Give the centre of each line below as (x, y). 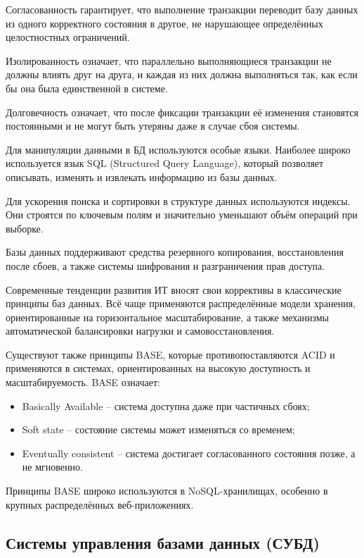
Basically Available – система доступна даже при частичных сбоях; (166, 405)
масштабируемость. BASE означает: (83, 382)
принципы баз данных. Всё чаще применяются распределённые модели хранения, (181, 303)
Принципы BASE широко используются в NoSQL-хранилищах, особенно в (167, 491)
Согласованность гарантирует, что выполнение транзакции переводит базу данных (182, 9)
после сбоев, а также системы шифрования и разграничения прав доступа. (165, 265)
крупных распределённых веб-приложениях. (100, 504)
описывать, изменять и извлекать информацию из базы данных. (142, 176)
